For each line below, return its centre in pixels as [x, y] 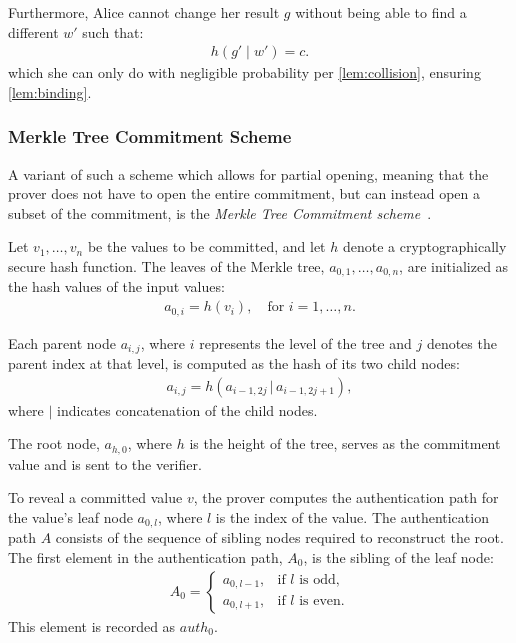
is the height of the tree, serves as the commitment [345, 443]
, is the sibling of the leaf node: [398, 556]
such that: [113, 31]
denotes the [461, 342]
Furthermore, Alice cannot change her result [144, 12]
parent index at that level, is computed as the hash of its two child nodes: [234, 362]
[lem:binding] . [50, 91]
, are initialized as [454, 266]
